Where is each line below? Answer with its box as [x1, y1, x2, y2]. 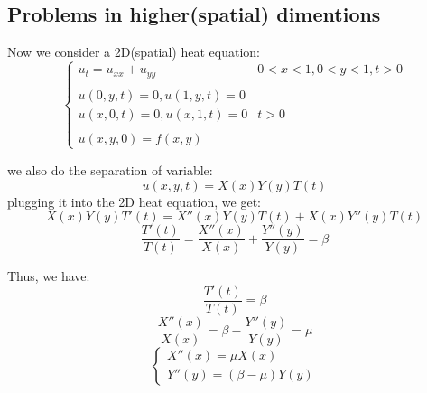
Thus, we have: [7, 267, 90, 285]
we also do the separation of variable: [7, 160, 213, 179]
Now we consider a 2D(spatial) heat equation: [7, 42, 260, 61]
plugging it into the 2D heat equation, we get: [7, 192, 261, 211]
